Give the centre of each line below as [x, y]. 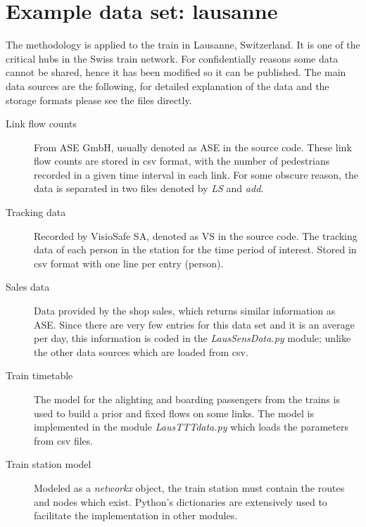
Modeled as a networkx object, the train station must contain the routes [189, 487]
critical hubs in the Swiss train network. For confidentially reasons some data [172, 58]
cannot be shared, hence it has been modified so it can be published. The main [176, 72]
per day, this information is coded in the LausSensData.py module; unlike [193, 338]
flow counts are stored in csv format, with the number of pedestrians [182, 161]
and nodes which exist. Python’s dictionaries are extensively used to [181, 501]
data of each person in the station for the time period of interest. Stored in [195, 249]
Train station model [49, 464]
